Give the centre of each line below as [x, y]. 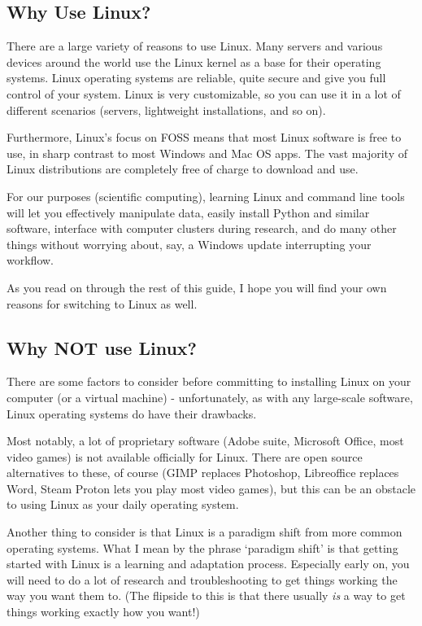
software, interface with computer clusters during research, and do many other [202, 228]
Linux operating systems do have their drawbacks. [132, 413]
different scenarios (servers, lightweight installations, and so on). [166, 109]
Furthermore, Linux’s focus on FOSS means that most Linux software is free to [204, 137]
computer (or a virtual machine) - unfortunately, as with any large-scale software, [210, 397]
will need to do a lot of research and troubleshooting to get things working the [202, 579]
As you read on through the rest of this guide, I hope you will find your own [197, 287]
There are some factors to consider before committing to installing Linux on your [209, 381]
